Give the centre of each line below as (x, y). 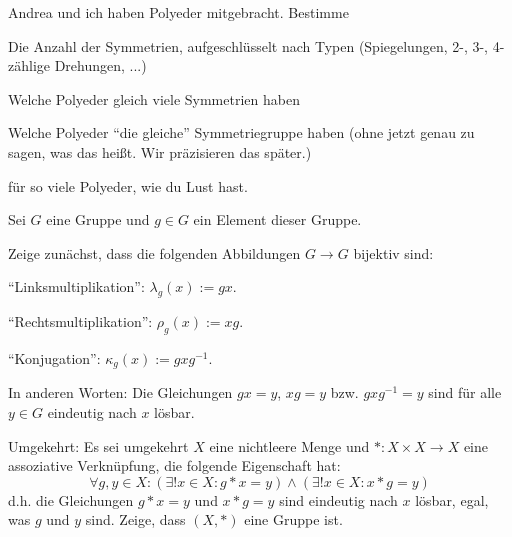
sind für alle (465, 392)
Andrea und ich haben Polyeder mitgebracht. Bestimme (178, 12)
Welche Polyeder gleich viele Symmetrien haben (154, 98)
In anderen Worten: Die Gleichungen (120, 392)
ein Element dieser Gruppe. (277, 219)
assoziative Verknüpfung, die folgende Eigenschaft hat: (174, 465)
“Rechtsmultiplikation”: (80, 321)
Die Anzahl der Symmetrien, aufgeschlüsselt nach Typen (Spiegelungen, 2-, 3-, (248, 45)
